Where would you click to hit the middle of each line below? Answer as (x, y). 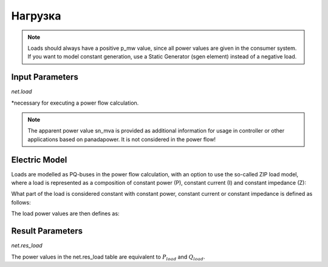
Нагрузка (36, 16)
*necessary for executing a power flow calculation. (75, 103)
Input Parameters (45, 77)
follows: (21, 202)
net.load (22, 92)
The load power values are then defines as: (65, 213)
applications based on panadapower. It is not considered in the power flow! (121, 139)
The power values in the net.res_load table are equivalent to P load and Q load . (108, 257)
